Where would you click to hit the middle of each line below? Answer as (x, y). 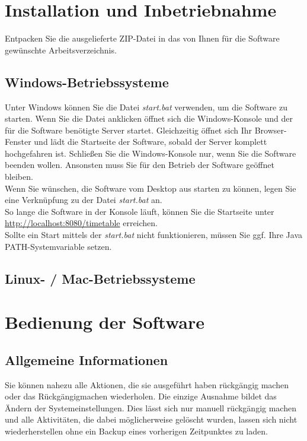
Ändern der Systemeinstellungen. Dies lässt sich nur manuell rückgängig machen (151, 407)
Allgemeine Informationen (87, 359)
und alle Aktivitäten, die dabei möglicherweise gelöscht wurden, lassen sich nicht (151, 419)
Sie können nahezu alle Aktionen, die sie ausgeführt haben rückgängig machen (147, 384)
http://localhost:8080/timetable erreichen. (81, 223)
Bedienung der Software (105, 322)
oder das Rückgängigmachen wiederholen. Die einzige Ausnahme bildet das (141, 396)
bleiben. (19, 177)
